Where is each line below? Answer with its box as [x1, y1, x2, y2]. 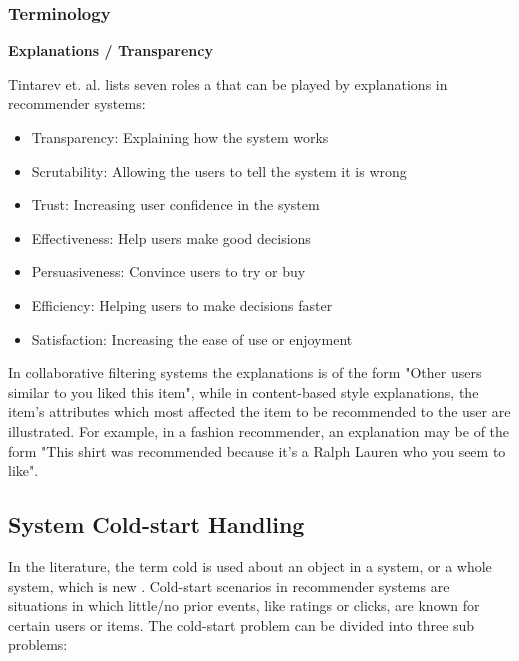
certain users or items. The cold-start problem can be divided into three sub [8, 614, 475, 635]
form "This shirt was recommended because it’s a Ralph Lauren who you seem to [8, 440, 506, 461]
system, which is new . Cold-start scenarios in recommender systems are [8, 575, 450, 596]
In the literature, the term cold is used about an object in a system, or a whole [8, 555, 492, 576]
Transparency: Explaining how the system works [31, 127, 329, 147]
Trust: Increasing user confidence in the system [31, 194, 320, 215]
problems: [8, 634, 68, 655]
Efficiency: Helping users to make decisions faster [31, 294, 333, 315]
